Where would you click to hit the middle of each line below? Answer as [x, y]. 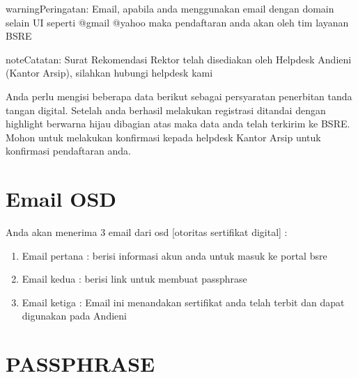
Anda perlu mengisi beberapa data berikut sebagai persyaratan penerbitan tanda [179, 96]
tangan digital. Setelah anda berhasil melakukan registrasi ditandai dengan [166, 110]
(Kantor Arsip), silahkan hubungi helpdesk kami [109, 73]
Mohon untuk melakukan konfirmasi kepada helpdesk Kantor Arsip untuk [163, 137]
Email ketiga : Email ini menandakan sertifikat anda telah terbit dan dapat [183, 302]
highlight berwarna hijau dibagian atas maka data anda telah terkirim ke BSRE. [178, 124]
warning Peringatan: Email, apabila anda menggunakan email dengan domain [170, 8]
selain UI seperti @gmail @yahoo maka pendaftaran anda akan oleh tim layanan [177, 22]
